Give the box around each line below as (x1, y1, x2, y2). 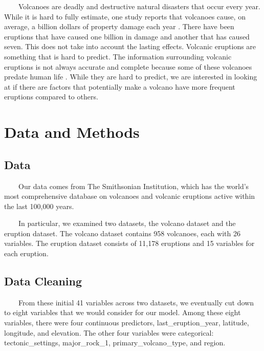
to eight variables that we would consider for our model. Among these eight (4, 307, 241, 318)
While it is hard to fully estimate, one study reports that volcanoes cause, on (4, 11, 246, 22)
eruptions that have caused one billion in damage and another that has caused (4, 31, 250, 42)
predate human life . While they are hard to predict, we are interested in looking (4, 71, 257, 82)
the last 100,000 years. (4, 200, 74, 211)
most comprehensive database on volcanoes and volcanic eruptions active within (4, 191, 255, 201)
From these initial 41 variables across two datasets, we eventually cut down (18, 297, 254, 307)
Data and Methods (4, 121, 140, 142)
